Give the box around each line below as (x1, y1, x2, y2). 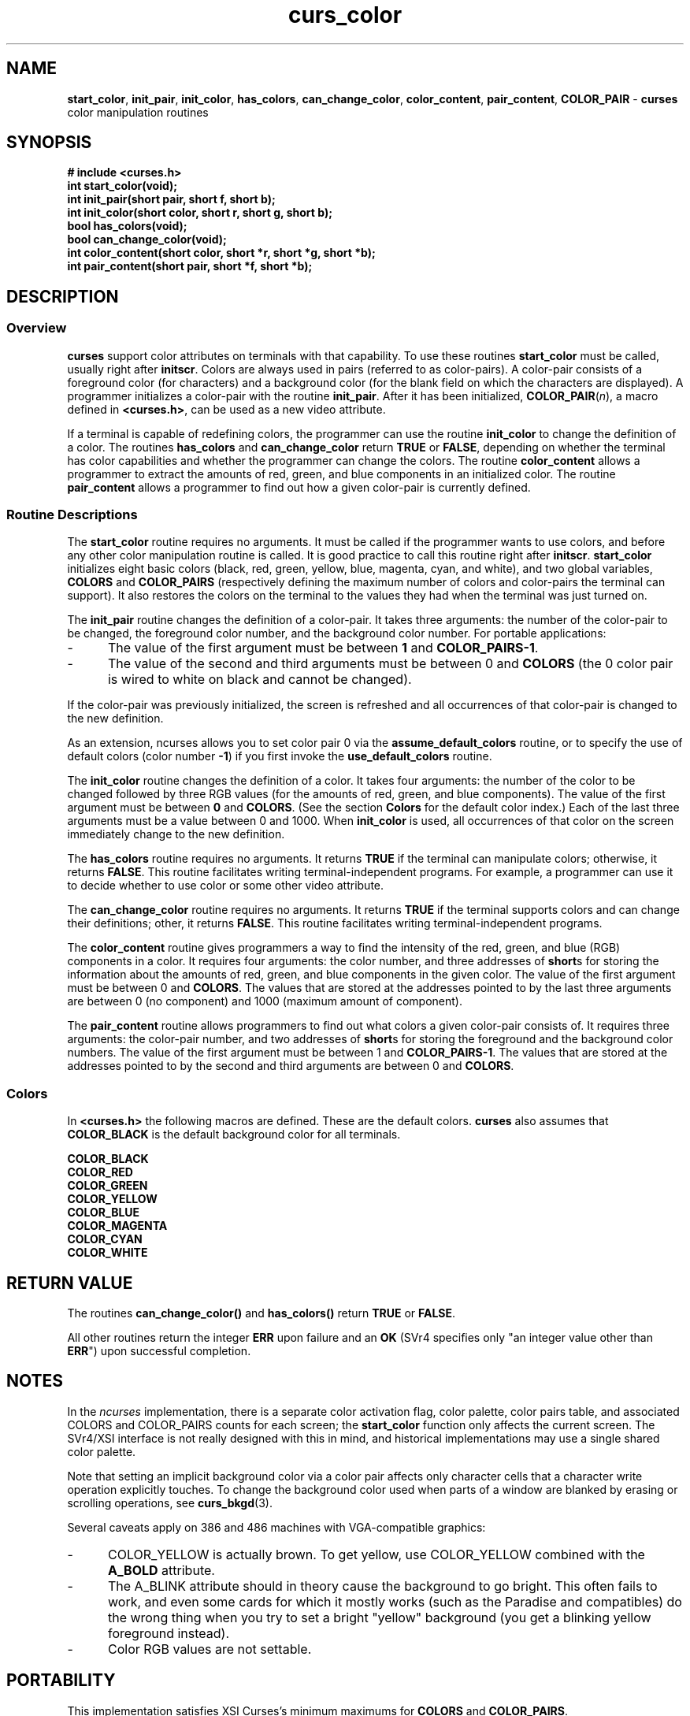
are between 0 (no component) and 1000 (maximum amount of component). (67, 994, 463, 1008)
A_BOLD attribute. (107, 1562, 215, 1578)
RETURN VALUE (6, 1272, 133, 1293)
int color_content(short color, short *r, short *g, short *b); (67, 246, 376, 260)
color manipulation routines (67, 105, 209, 119)
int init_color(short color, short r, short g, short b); (67, 206, 332, 220)
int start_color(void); (67, 179, 178, 193)
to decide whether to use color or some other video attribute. (67, 878, 384, 893)
